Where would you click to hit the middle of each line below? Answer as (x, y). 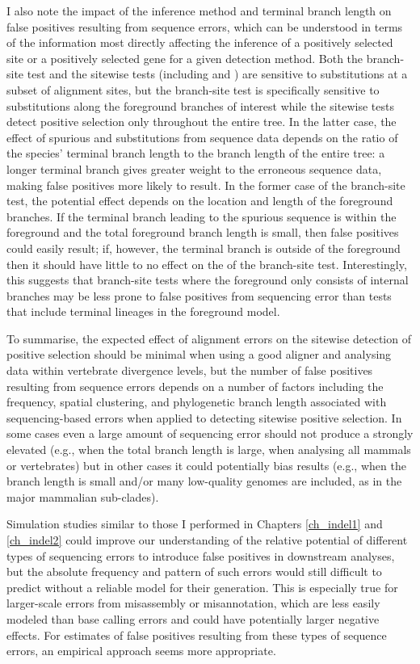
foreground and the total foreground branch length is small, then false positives (203, 232)
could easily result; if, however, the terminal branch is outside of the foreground (204, 248)
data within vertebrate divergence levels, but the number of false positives (190, 370)
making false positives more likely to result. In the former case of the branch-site (206, 185)
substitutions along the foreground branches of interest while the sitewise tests (200, 105)
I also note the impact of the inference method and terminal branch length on (199, 11)
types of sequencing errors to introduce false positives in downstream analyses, (201, 555)
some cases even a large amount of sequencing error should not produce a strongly (210, 433)
